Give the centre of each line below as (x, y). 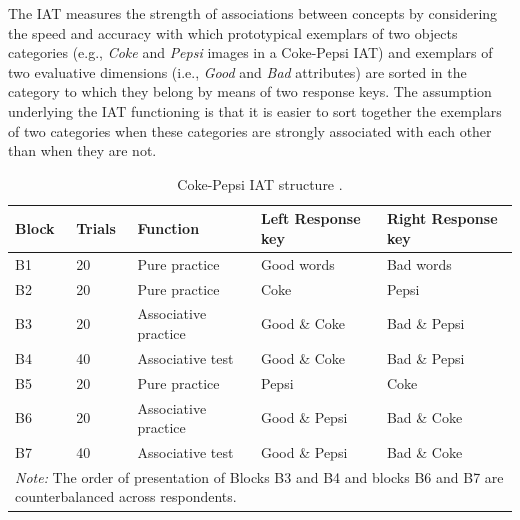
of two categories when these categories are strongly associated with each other (250, 130)
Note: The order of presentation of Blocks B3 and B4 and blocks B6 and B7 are (259, 476)
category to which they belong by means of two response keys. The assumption (250, 91)
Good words (297, 263)
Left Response (310, 218)
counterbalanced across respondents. (126, 496)
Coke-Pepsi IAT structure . (260, 183)
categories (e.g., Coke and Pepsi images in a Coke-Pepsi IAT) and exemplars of (250, 52)
